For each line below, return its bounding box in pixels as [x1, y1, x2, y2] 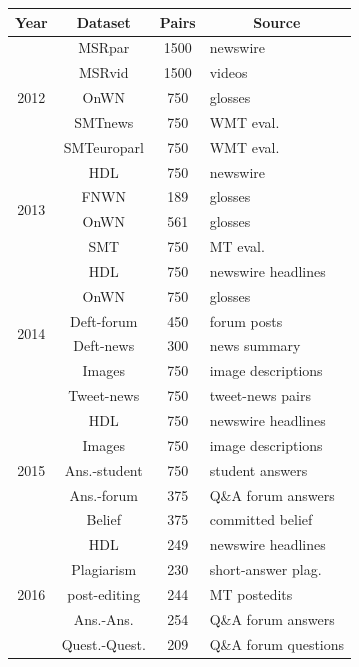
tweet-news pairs [209, 385, 311, 406]
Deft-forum [69, 310, 138, 331]
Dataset [76, 11, 131, 32]
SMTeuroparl [63, 136, 144, 157]
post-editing [67, 583, 141, 604]
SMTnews [74, 111, 134, 132]
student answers [209, 459, 308, 480]
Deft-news [73, 335, 135, 356]
